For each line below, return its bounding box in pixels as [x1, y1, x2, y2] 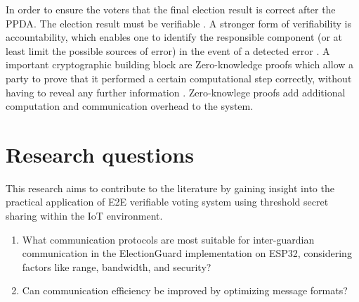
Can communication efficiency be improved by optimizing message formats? [22, 283, 348, 298]
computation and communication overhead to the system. [6, 99, 254, 113]
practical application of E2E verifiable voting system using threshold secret [6, 194, 329, 209]
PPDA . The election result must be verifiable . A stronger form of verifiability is [6, 15, 351, 30]
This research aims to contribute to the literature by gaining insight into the [6, 180, 334, 195]
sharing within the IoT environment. [6, 208, 163, 223]
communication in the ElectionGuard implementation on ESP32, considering [22, 246, 352, 260]
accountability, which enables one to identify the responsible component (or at [6, 30, 343, 44]
